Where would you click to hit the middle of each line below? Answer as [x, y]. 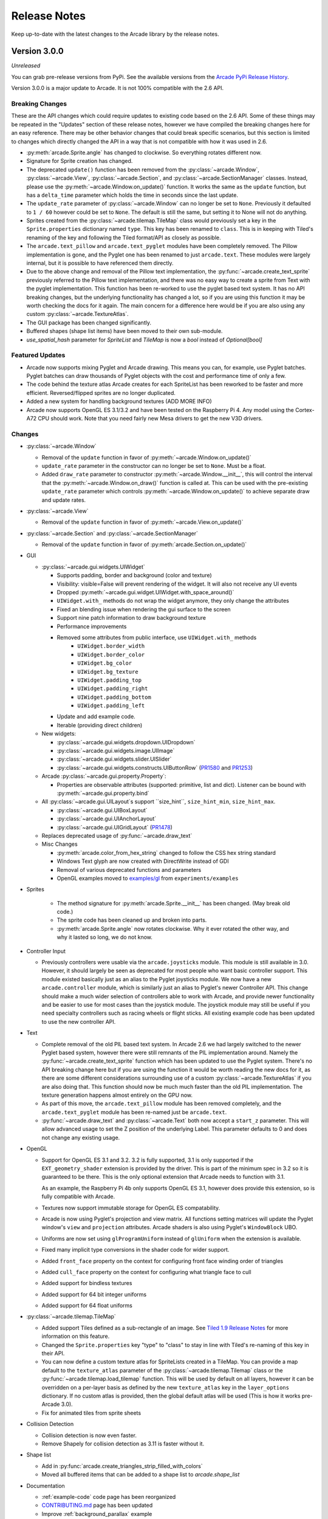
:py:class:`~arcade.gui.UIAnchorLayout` [107, 819]
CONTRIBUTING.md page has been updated [97, 1505]
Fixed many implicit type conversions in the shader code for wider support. [135, 1250]
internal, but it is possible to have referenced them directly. [100, 263]
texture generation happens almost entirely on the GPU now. [117, 1095]
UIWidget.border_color [111, 654]
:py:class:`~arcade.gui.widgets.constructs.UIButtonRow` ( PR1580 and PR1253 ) [155, 767]
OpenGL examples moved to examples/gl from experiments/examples [148, 878]
